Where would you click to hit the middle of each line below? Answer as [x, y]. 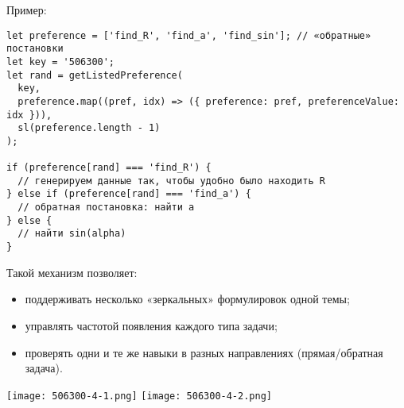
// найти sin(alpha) [72, 234]
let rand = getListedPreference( [95, 75]
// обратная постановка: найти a [106, 208]
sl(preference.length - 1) [89, 128]
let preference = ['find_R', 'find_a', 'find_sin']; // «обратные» [189, 35]
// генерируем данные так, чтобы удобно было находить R [171, 181]
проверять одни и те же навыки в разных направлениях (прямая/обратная [204, 352]
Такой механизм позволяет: [72, 272]
